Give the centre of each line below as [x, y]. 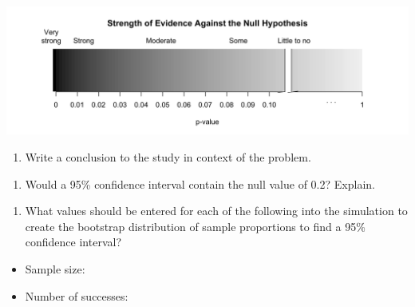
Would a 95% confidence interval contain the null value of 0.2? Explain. [200, 183]
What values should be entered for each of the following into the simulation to [216, 211]
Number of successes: [77, 295]
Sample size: [55, 269]
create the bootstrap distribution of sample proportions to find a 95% [195, 226]
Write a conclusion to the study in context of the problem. [168, 157]
